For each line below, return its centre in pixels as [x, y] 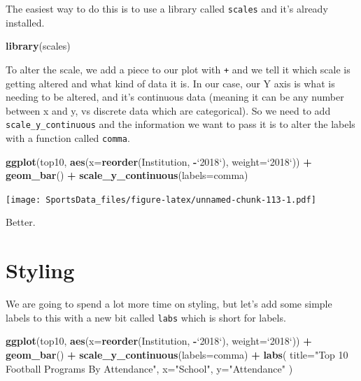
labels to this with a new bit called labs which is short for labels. [146, 317]
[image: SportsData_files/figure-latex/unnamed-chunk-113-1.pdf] [161, 200]
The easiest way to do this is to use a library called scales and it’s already [167, 8]
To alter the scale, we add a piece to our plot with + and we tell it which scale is [178, 69]
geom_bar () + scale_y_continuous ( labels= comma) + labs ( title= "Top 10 [177, 354]
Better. [21, 222]
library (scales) [38, 46]
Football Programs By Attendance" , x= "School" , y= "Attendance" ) [149, 368]
